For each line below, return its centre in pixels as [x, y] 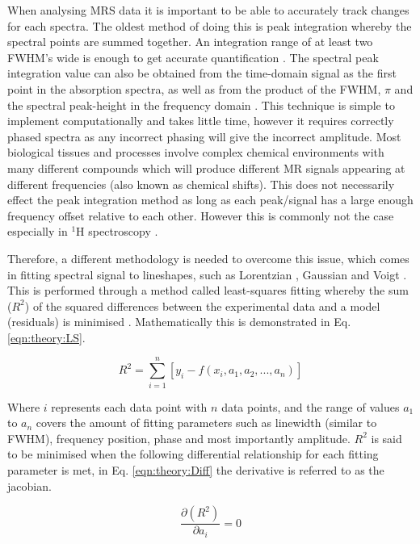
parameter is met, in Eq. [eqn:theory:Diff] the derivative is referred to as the [196, 469]
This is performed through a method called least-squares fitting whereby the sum [208, 290]
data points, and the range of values [311, 406]
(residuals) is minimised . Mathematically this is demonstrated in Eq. [179, 322]
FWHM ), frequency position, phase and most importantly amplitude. [179, 438]
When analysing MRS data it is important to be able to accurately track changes [208, 10]
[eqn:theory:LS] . [46, 337]
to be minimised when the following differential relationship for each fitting [193, 454]
